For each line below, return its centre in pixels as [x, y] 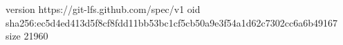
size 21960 [27, 36]
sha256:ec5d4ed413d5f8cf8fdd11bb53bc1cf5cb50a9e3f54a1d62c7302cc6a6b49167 [172, 22]
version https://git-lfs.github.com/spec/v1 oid [103, 9]
